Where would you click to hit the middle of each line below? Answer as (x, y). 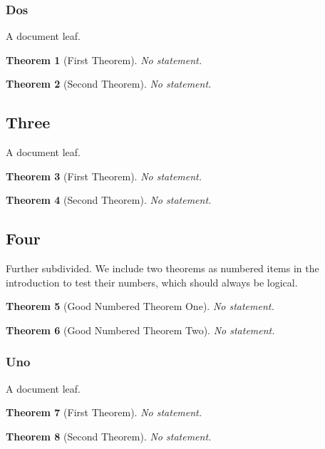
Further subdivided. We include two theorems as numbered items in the (162, 268)
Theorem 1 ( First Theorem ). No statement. (104, 60)
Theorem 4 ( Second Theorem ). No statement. (109, 200)
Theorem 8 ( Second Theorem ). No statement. (109, 436)
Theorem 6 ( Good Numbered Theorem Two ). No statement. (140, 330)
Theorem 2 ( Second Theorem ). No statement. (109, 84)
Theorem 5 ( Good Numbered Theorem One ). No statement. (140, 306)
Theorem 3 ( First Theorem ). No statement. (104, 176)
